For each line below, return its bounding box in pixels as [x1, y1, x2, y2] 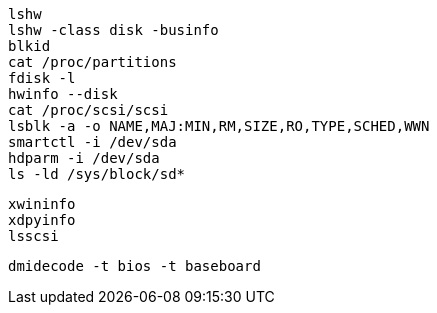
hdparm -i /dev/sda [8, 150, 160, 166]
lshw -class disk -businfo [8, 22, 219, 38]
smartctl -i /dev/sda [8, 134, 177, 150]
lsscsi [8, 228, 59, 244]
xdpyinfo [8, 212, 76, 228]
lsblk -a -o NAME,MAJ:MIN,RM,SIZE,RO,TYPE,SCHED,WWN [8, 118, 430, 134]
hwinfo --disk [8, 86, 118, 102]
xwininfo [8, 196, 76, 212]
